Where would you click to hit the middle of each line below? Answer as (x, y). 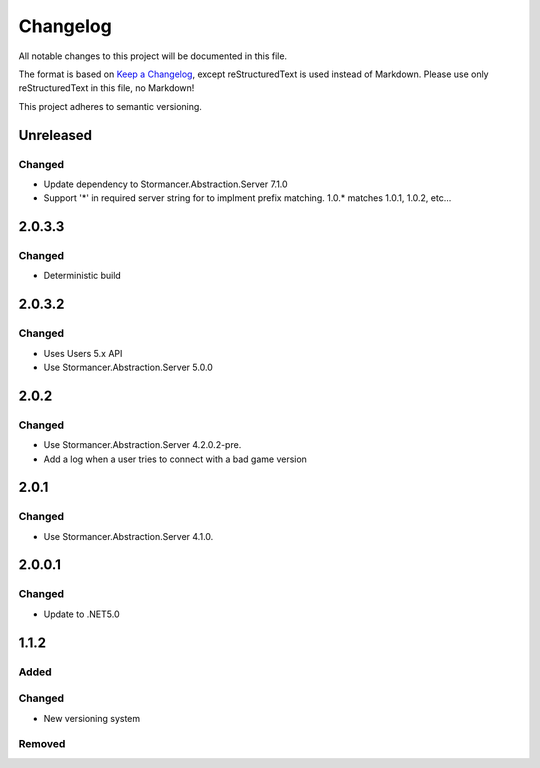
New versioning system (92, 718)
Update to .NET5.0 (81, 614)
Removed (42, 744)
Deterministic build (82, 276)
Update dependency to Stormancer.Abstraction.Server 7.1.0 (166, 184)
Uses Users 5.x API (83, 353)
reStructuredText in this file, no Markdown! (106, 88)
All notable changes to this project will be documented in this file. (153, 56)
